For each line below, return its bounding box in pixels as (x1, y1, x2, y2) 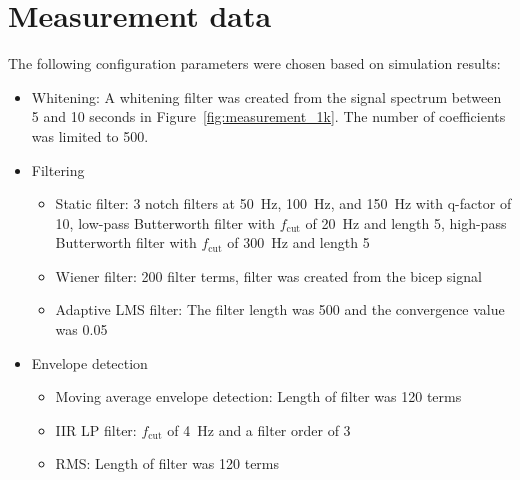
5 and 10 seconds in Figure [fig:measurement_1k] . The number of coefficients (31, 106, 506, 127)
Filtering (31, 159, 85, 180)
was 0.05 (55, 319, 108, 340)
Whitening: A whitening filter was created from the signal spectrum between (31, 86, 502, 107)
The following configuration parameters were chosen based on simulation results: (8, 53, 501, 74)
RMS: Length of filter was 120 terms (55, 453, 280, 474)
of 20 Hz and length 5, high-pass (305, 212, 507, 233)
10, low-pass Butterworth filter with (55, 212, 276, 233)
